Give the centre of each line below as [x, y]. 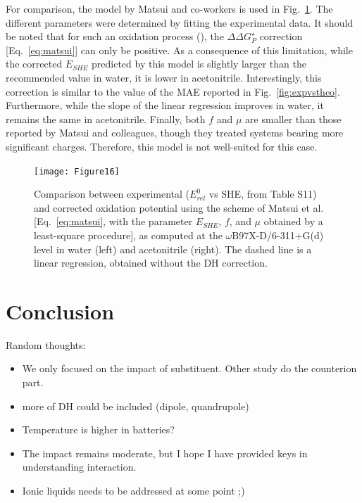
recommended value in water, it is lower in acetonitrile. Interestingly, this [164, 77]
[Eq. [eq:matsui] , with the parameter [113, 221]
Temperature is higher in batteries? [98, 429]
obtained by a [293, 221]
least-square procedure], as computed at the [128, 235]
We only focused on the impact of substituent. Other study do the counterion [189, 368]
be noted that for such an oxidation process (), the [115, 36]
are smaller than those [293, 119]
